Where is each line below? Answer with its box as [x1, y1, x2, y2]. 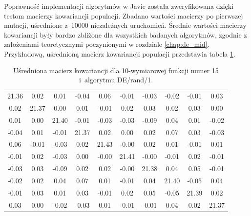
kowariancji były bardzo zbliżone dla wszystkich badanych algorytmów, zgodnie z [4, 29, 247, 39]
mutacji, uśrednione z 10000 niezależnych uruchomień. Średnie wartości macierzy [4, 20, 247, 30]
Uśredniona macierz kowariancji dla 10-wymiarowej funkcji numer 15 [13, 65, 219, 75]
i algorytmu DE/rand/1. [79, 75, 153, 85]
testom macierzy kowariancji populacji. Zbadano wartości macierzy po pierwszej [4, 10, 243, 20]
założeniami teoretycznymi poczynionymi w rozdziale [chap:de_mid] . [4, 39, 209, 49]
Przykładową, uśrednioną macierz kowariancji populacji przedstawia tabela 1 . [4, 48, 235, 59]
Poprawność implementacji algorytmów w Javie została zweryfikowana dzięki [4, 1, 234, 11]
